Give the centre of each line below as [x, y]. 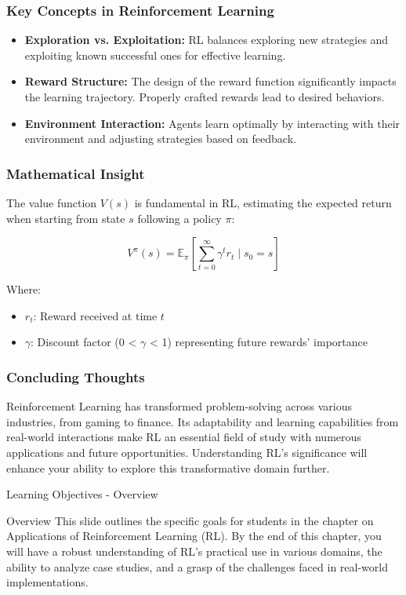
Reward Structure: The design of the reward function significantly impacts [210, 81]
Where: [24, 289]
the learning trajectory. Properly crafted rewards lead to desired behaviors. [205, 97]
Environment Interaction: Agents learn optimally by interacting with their [212, 123]
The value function [52, 203]
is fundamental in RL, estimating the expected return [263, 203]
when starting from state [66, 218]
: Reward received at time [95, 315]
